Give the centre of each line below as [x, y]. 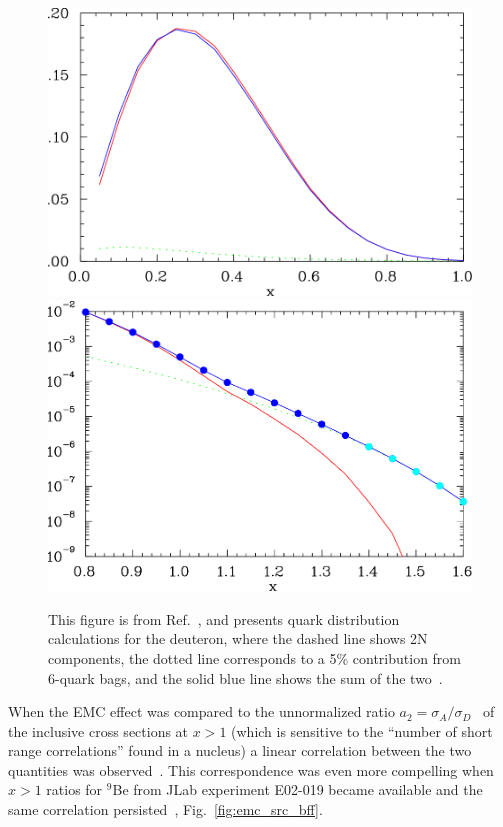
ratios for [74, 789]
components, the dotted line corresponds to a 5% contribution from [255, 657]
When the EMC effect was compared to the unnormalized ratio [201, 711]
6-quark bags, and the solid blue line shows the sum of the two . [245, 677]
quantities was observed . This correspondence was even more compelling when [251, 769]
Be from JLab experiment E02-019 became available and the [297, 789]
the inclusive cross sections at [98, 730]
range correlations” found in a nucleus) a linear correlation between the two [240, 750]
